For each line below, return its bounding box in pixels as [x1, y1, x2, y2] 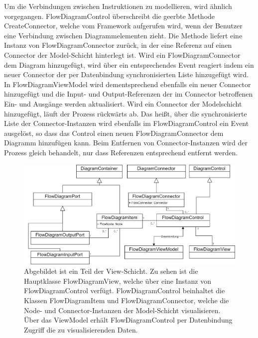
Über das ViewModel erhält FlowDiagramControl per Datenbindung [24, 315, 233, 325]
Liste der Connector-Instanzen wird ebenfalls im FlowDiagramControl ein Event [4, 118, 249, 128]
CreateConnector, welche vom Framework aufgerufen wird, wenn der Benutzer [4, 20, 243, 31]
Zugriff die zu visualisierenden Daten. [24, 324, 138, 335]
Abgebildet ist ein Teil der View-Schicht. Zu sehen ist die [24, 266, 198, 276]
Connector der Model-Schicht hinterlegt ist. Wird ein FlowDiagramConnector [4, 49, 241, 60]
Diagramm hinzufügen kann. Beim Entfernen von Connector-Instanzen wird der [4, 137, 248, 148]
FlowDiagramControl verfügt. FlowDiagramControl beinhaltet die [24, 285, 225, 296]
